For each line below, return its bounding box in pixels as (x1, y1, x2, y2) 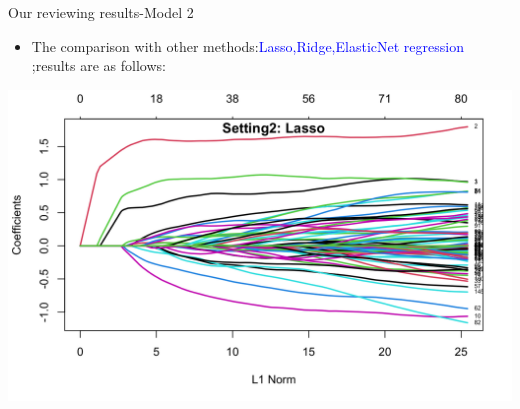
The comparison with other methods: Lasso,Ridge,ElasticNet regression (31, 35, 464, 56)
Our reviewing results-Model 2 (8, 2, 194, 22)
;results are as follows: (31, 55, 166, 76)
